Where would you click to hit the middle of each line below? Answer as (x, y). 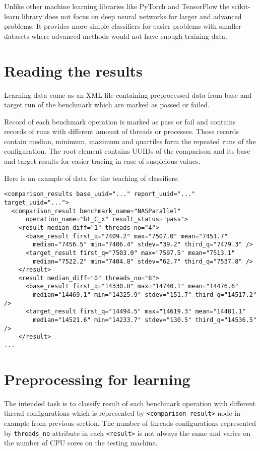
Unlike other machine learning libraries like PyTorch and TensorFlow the (117, 6)
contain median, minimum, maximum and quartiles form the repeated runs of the (130, 141)
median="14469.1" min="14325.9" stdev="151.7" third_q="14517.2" (145, 295)
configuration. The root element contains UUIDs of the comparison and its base (127, 151)
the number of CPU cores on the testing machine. (81, 443)
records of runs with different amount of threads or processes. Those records (122, 131)
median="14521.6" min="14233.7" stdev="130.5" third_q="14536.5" (145, 320)
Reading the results (73, 70)
